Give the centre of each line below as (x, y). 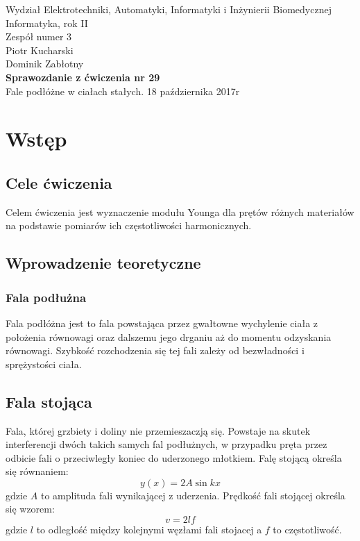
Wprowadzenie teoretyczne (103, 263)
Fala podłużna (46, 297)
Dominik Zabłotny (45, 64)
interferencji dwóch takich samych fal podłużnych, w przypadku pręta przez (166, 444)
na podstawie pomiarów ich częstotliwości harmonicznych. (129, 225)
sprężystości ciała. (44, 364)
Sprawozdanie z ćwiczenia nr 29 (83, 77)
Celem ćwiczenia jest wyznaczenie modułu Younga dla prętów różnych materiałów (180, 211)
